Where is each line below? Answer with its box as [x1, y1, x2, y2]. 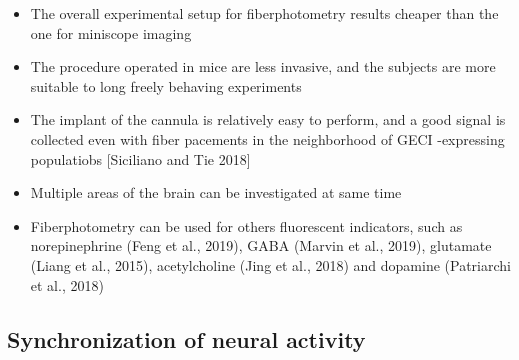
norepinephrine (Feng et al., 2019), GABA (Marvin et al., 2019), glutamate [30, 235, 492, 256]
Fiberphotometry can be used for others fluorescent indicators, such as [30, 215, 463, 236]
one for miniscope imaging [30, 22, 192, 43]
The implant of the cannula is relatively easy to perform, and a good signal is [30, 109, 506, 130]
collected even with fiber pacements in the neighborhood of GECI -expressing [30, 128, 505, 149]
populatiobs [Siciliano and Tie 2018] [30, 148, 251, 169]
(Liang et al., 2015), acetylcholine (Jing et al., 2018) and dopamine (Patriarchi [30, 254, 511, 275]
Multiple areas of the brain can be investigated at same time [30, 182, 402, 203]
